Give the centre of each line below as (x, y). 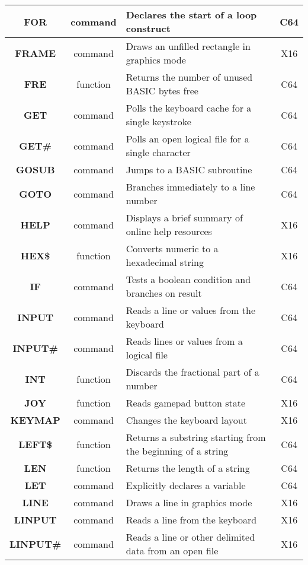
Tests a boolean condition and (188, 279)
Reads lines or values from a (184, 341)
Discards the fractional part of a (192, 372)
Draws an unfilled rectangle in (188, 46)
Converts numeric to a (172, 248)
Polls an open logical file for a (187, 139)
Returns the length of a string (188, 468)
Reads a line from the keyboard (191, 520)
